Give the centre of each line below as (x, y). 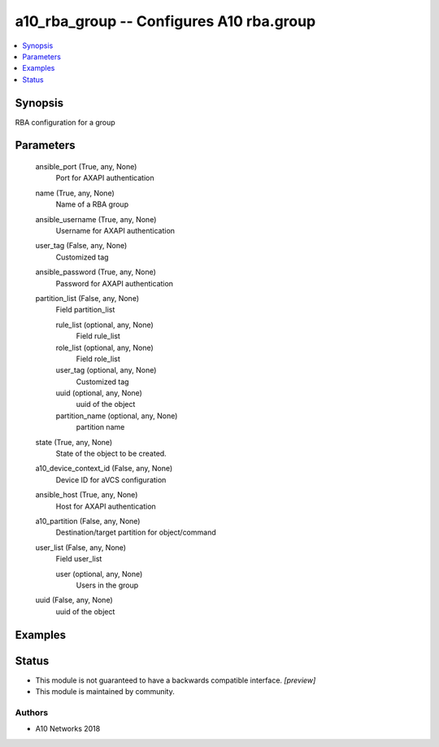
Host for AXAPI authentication (106, 506)
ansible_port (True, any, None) (86, 167)
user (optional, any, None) (99, 574)
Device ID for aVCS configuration (111, 479)
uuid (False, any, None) (74, 600)
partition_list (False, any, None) (87, 298)
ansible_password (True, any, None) (96, 272)
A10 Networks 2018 (68, 729)
